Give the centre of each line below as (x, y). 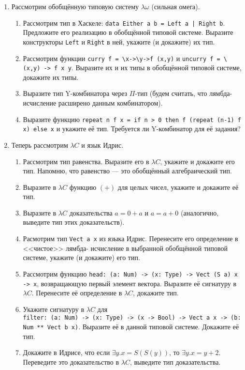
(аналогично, (200, 212)
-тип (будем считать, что (171, 93)
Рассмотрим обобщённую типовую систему (75, 6)
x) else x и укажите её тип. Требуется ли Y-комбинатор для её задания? (132, 129)
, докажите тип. (156, 293)
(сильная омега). (176, 6)
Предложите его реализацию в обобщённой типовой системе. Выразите (128, 32)
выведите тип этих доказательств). (74, 222)
